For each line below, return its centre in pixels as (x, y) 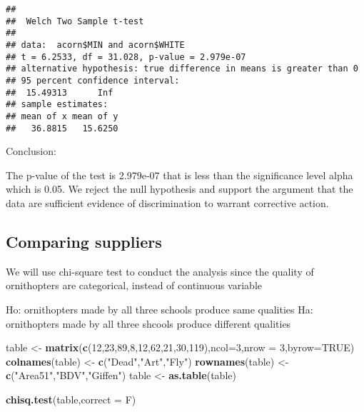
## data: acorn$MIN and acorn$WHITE (95, 45)
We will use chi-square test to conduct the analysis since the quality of (160, 271)
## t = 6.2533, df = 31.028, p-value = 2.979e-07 (126, 57)
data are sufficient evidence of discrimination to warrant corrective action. (167, 203)
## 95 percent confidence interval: (93, 80)
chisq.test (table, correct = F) (71, 399)
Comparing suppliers (84, 241)
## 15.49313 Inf (60, 92)
